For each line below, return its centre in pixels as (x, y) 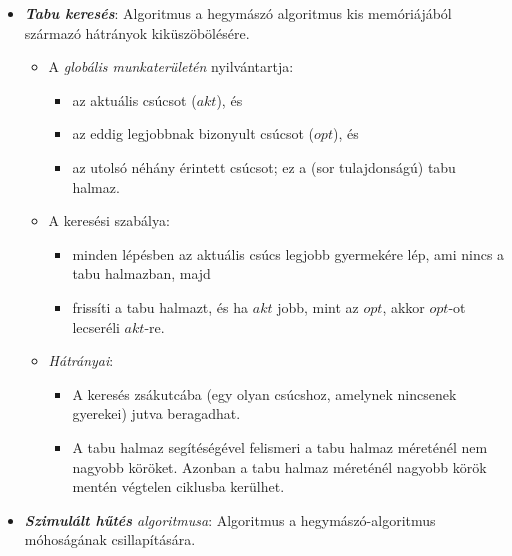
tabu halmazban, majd (141, 273)
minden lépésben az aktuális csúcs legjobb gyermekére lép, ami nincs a (288, 253)
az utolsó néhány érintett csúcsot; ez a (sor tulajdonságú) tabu (264, 166)
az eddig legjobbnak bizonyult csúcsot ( (193, 133)
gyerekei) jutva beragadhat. (156, 413)
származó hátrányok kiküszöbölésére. (137, 32)
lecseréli (96, 326)
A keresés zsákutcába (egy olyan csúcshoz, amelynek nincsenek (264, 393)
